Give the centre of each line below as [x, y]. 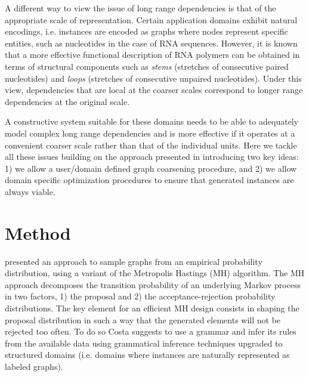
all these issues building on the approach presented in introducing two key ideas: [152, 157]
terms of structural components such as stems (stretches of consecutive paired [147, 66]
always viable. [30, 191]
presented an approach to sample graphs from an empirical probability [134, 261]
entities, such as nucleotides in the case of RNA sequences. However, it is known [151, 43]
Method [38, 232]
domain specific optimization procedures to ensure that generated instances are [149, 180]
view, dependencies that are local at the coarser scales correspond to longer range [154, 90]
